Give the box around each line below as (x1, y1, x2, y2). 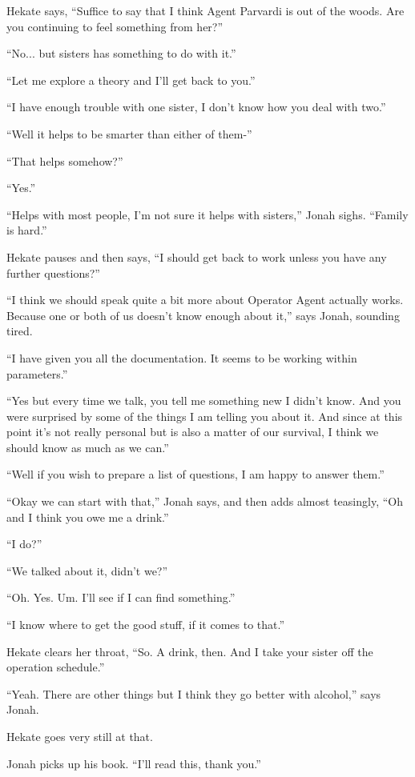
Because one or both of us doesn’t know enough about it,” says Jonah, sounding (6, 306, 400, 323)
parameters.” (6, 365, 68, 382)
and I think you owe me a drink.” (6, 508, 169, 525)
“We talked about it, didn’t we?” (6, 562, 168, 579)
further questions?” (6, 264, 100, 281)
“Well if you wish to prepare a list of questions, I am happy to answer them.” (6, 466, 385, 483)
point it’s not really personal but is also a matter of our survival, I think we (6, 423, 379, 440)
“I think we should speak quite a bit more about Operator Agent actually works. (6, 291, 404, 308)
